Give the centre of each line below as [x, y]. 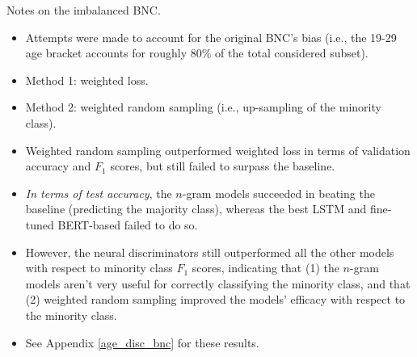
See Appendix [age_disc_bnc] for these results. [142, 342]
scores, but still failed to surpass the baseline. [223, 166]
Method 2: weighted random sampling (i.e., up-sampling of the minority [203, 107]
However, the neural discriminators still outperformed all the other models [210, 252]
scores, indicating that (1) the [265, 268]
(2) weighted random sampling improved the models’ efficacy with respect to [215, 299]
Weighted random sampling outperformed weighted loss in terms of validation [218, 150]
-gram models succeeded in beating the [278, 193]
